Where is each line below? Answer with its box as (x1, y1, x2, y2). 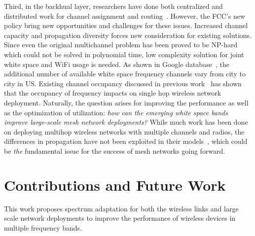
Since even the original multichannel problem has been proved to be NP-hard (4, 39, 238, 50)
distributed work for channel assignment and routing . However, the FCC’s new (4, 10, 246, 21)
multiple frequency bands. (4, 222, 82, 233)
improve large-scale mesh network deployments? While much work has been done (4, 117, 248, 127)
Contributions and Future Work (4, 174, 226, 195)
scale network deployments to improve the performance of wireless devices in (4, 213, 236, 223)
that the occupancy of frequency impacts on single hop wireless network (4, 88, 221, 98)
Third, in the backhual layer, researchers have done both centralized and (4, 1, 223, 11)
